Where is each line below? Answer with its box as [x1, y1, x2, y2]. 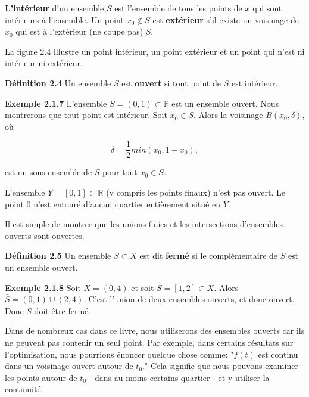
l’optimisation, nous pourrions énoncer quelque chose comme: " [5, 348, 234, 360]
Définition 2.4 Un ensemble [5, 76, 111, 89]
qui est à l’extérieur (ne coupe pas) [15, 25, 143, 38]
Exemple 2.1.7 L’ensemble [5, 97, 107, 109]
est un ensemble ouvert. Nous [171, 97, 279, 109]
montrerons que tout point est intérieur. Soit [5, 108, 167, 121]
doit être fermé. [34, 304, 91, 317]
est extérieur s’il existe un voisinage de [152, 13, 299, 26]
